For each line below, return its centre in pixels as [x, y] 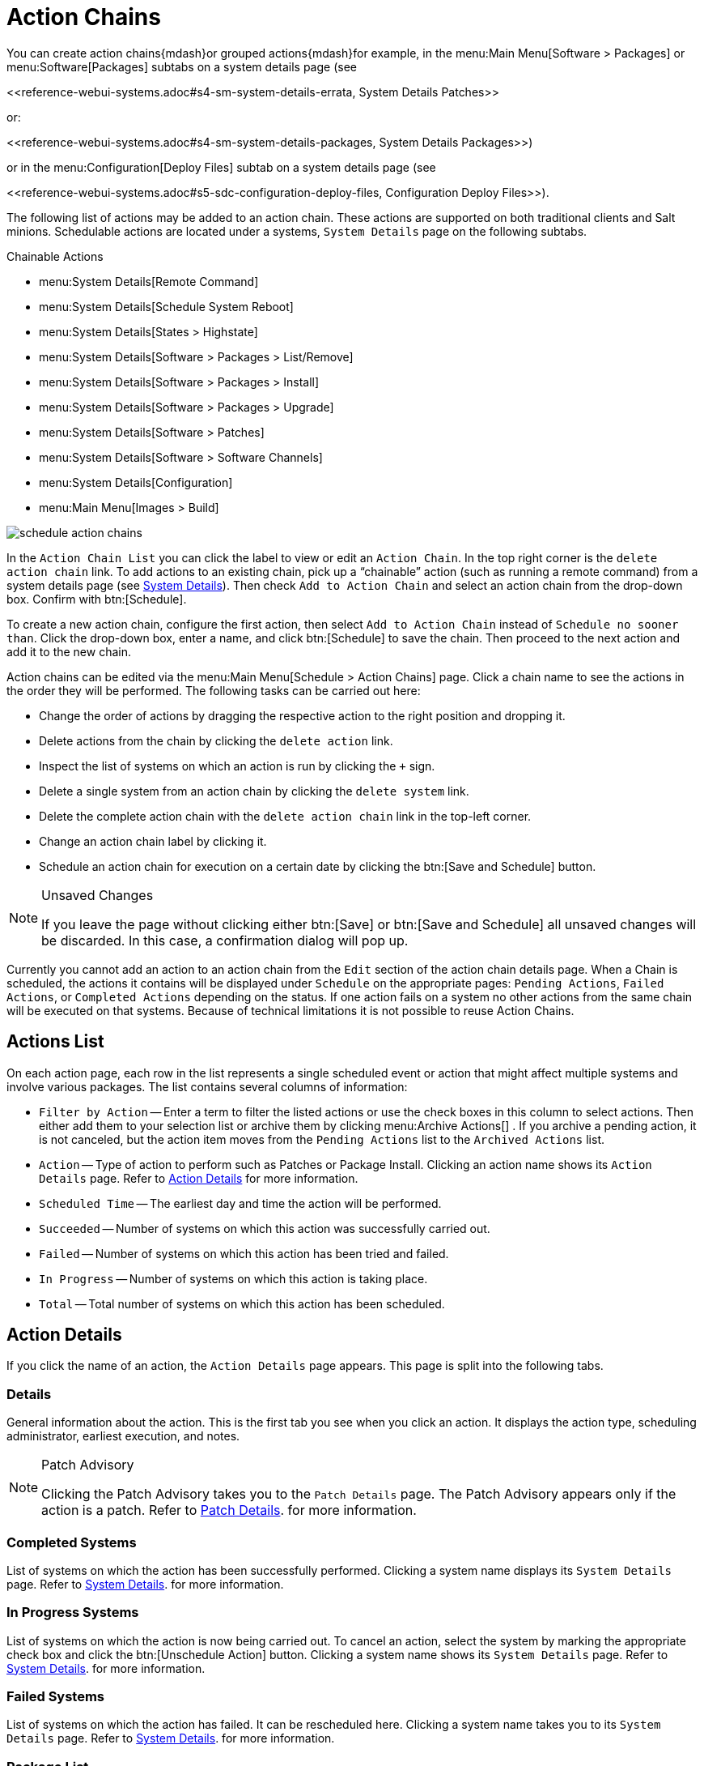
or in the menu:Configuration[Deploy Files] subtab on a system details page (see [221, 167]
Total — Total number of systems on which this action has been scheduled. [242, 1303]
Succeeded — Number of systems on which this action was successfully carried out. [265, 1228]
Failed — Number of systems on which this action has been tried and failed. [244, 1253]
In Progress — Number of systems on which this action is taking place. [233, 1278]
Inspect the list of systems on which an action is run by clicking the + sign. [237, 766]
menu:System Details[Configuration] [136, 482]
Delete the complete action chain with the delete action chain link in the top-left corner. [285, 816]
